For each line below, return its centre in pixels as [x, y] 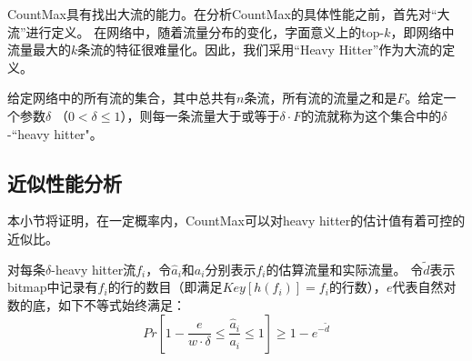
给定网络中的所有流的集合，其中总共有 [122, 98]
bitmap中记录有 [53, 287]
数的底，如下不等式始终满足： [96, 304]
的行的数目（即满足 [165, 287]
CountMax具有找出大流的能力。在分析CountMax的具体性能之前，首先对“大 [229, 14]
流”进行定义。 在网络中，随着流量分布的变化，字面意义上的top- [196, 31]
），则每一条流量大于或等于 [200, 115]
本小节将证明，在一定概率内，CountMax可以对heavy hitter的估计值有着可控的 [236, 221]
